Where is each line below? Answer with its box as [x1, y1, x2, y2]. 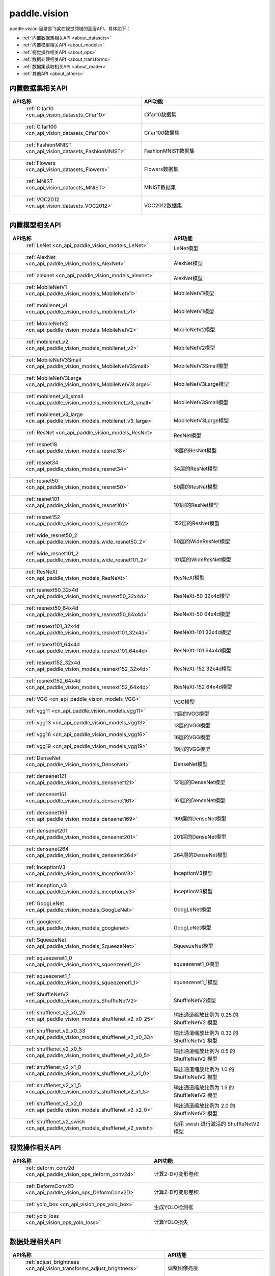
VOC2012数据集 [144, 202, 182, 209]
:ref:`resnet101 [25, 496, 60, 503]
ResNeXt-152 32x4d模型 [173, 665, 232, 672]
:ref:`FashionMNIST [25, 141, 72, 148]
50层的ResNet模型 [173, 483, 218, 490]
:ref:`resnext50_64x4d [25, 605, 78, 612]
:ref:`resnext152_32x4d [25, 659, 81, 666]
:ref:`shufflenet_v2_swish [25, 1118, 85, 1125]
